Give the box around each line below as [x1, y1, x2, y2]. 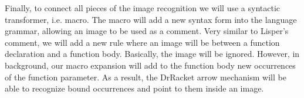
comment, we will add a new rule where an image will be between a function [5, 36, 280, 48]
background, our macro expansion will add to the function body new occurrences [5, 59, 296, 71]
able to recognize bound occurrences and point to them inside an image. [5, 82, 264, 94]
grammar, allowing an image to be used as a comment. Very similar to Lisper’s [5, 25, 289, 37]
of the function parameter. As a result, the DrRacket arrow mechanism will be [5, 70, 286, 83]
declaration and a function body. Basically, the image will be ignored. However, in [5, 48, 300, 60]
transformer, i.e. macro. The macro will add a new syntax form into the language [5, 13, 297, 25]
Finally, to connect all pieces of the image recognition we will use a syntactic [5, 2, 281, 13]
